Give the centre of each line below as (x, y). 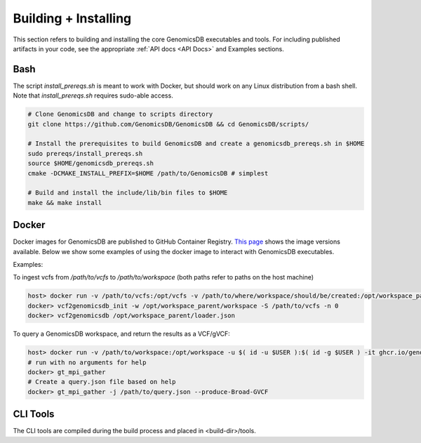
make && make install (65, 203)
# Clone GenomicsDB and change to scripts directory (120, 114)
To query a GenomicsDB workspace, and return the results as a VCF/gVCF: (122, 334)
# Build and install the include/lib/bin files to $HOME (128, 193)
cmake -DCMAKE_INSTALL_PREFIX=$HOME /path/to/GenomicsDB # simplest (148, 173)
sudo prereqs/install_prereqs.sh (85, 153)
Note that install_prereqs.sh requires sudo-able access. (93, 95)
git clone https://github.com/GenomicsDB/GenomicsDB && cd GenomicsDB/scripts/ (168, 124)
